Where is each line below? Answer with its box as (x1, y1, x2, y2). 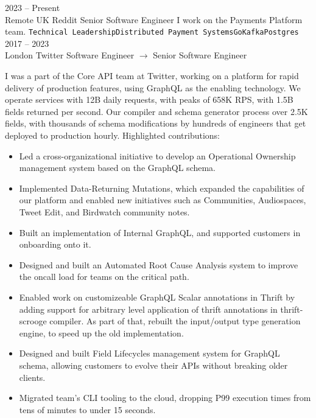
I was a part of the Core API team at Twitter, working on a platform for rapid (5, 69, 299, 82)
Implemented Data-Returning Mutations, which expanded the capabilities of (19, 181, 304, 194)
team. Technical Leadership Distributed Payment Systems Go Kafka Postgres (5, 25, 299, 38)
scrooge (19, 315, 47, 327)
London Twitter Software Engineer (5, 49, 135, 61)
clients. (19, 371, 46, 383)
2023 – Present (5, 1, 60, 13)
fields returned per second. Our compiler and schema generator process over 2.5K (5, 105, 308, 117)
